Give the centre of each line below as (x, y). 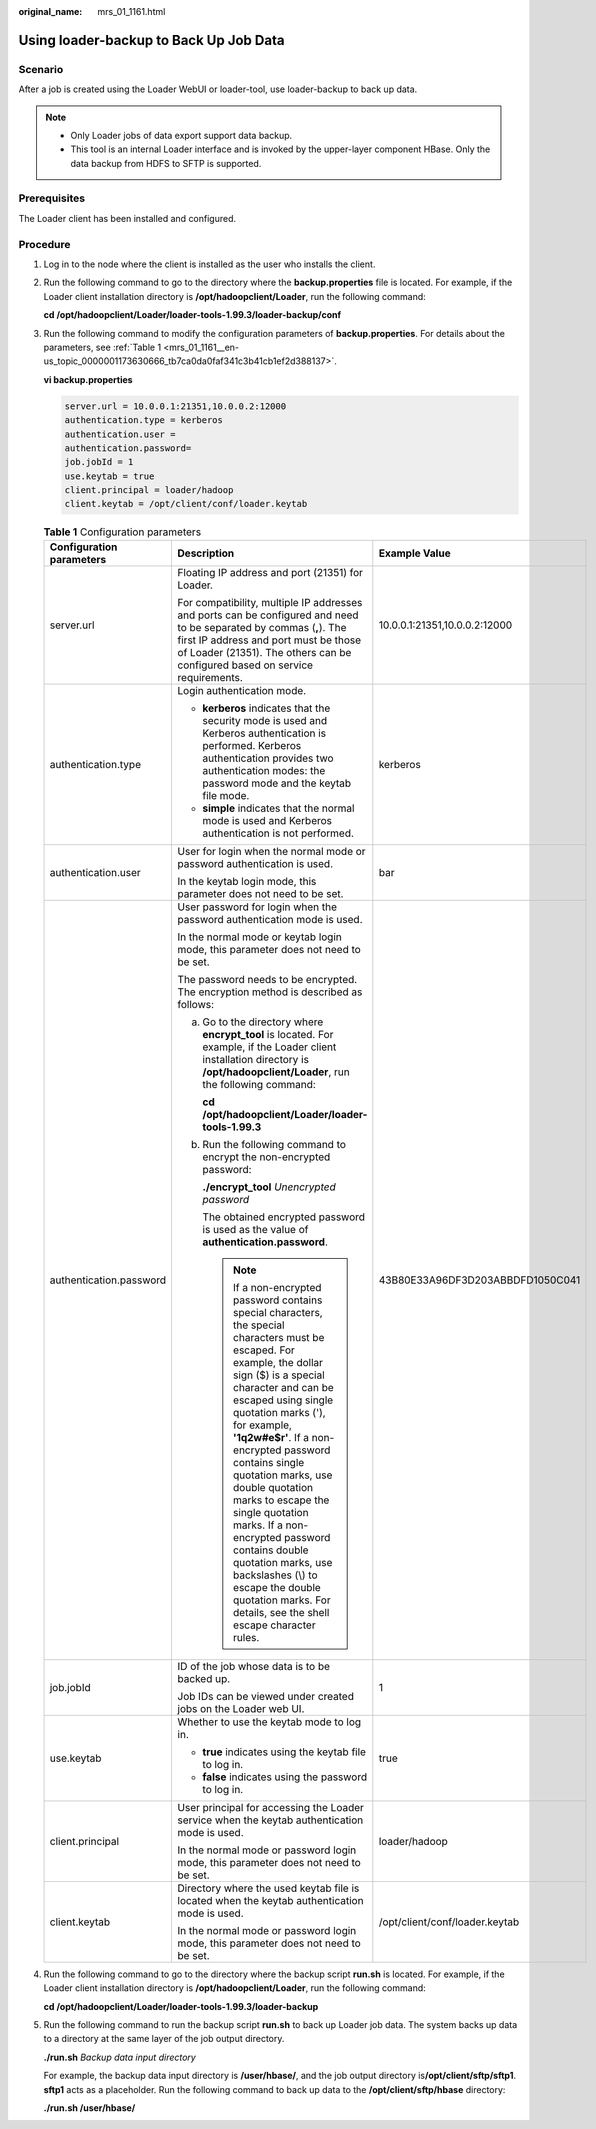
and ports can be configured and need (268, 615)
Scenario (41, 69)
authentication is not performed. (278, 833)
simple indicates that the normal (278, 808)
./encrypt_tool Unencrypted (269, 1187)
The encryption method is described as (270, 992)
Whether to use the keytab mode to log (269, 1722)
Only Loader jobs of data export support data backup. (181, 135)
